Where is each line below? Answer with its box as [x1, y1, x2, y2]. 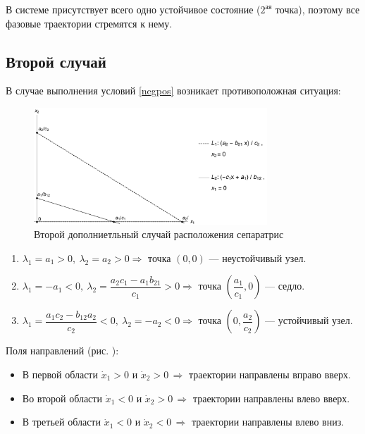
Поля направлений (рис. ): [6, 343, 119, 358]
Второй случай [6, 50, 106, 72]
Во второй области [22, 390, 102, 405]
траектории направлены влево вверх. [192, 390, 350, 405]
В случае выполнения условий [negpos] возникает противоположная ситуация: [6, 83, 341, 98]
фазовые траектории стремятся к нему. [6, 15, 173, 30]
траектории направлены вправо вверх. [188, 367, 351, 382]
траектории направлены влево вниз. [191, 414, 345, 429]
